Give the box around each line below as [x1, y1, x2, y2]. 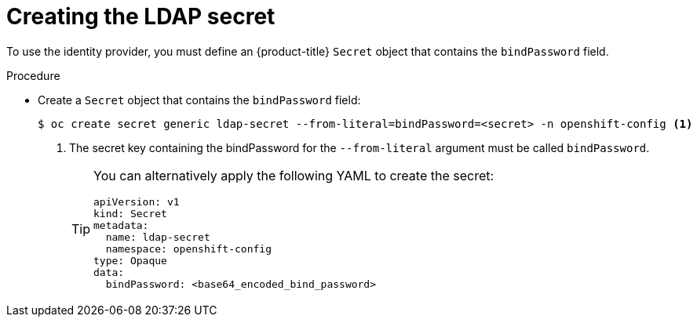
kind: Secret [93, 207, 167, 220]
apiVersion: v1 [93, 195, 180, 208]
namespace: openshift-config [105, 242, 272, 255]
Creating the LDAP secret [6, 3, 276, 30]
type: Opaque [93, 254, 167, 267]
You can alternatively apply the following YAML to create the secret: [93, 167, 494, 183]
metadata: [93, 219, 149, 231]
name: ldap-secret [105, 230, 210, 243]
